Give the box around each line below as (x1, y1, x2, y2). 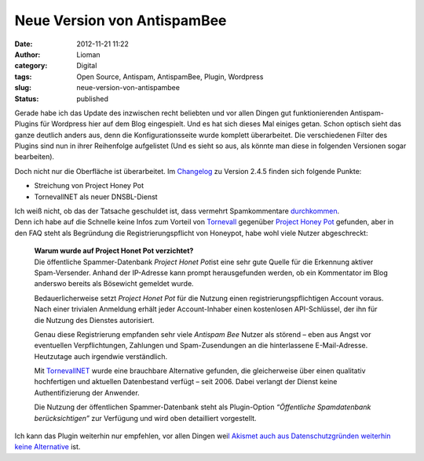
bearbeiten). (14, 152, 55, 162)
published (76, 94, 109, 103)
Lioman (76, 49, 101, 59)
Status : (14, 94, 39, 103)
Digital (76, 61, 97, 71)
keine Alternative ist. (14, 442, 81, 452)
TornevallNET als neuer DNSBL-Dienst (34, 192, 158, 201)
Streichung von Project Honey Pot (34, 181, 144, 191)
